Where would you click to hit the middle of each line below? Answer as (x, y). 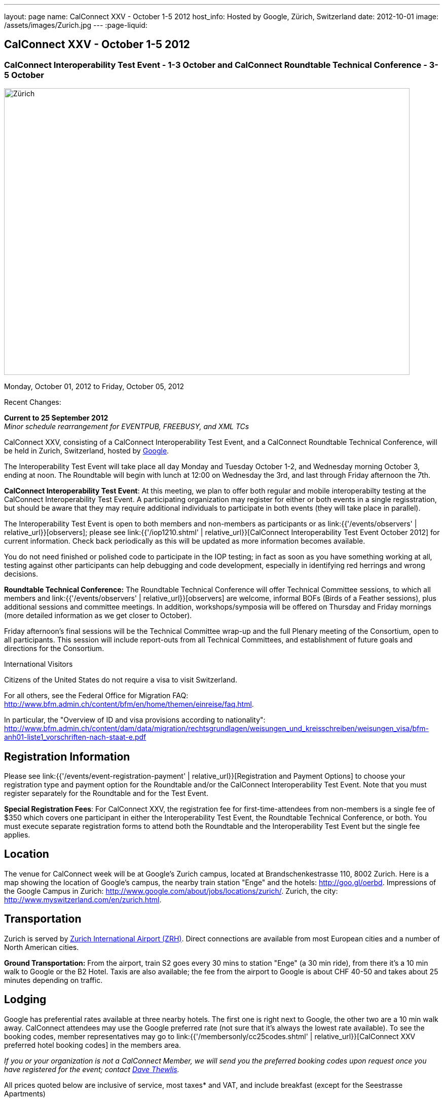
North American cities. (42, 947)
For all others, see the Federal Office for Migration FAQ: (96, 696)
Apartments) (25, 1093)
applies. (17, 835)
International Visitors (39, 664)
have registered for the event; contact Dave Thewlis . (92, 1069)
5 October (24, 75)
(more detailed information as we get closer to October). (98, 616)
